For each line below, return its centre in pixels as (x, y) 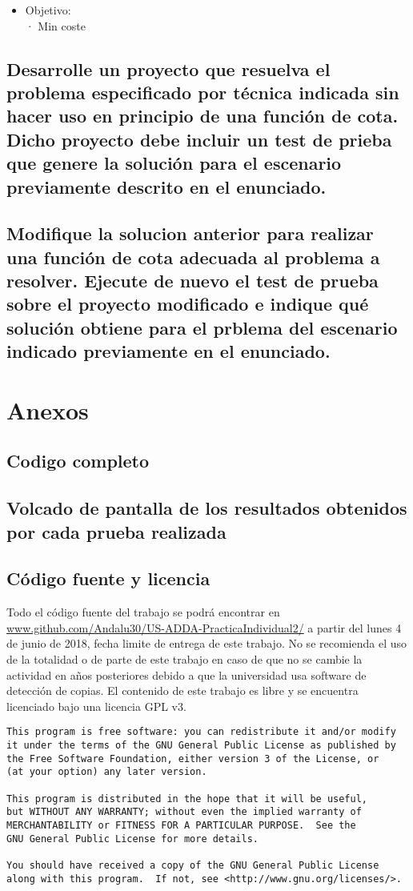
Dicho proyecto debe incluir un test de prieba (199, 139)
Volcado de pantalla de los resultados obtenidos (207, 508)
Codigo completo (78, 461)
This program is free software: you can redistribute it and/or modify (201, 732)
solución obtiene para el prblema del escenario (202, 327)
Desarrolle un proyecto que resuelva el (168, 68)
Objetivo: (48, 10)
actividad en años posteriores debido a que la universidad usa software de (186, 674)
